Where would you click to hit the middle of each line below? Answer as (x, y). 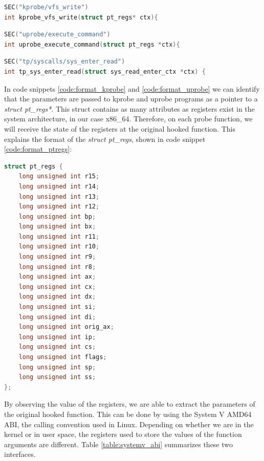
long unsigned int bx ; (57, 227)
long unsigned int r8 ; (57, 267)
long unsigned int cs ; (57, 347)
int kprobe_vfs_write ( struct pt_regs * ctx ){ (81, 17)
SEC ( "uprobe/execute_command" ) (57, 35)
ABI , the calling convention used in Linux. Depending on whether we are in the (129, 424)
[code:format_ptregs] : (38, 149)
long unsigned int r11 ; (59, 236)
